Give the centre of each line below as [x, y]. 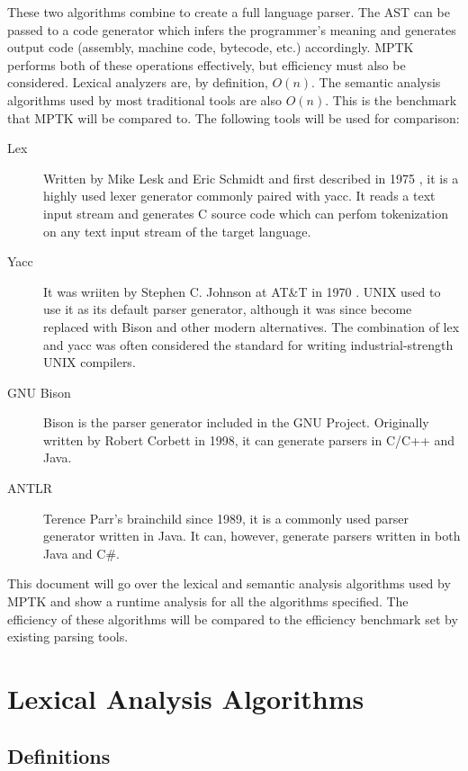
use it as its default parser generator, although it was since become [228, 309]
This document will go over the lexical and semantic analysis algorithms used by [229, 583]
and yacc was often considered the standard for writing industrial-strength [248, 344]
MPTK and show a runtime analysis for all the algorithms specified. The [208, 601]
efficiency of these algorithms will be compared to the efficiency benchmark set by [233, 619]
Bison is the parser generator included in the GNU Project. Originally [236, 422]
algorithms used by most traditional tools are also [145, 99]
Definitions [59, 755]
